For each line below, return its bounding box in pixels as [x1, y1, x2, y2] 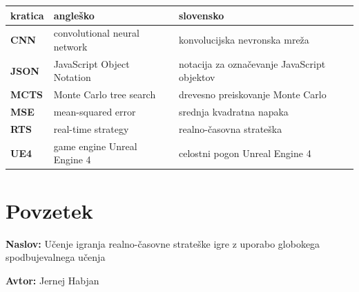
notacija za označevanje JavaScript [178, 56, 326, 71]
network [53, 39, 88, 53]
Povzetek [6, 196, 93, 224]
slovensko [178, 8, 224, 22]
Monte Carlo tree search [53, 87, 156, 102]
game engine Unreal [53, 138, 137, 153]
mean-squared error [53, 104, 136, 119]
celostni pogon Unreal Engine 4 [178, 145, 311, 160]
